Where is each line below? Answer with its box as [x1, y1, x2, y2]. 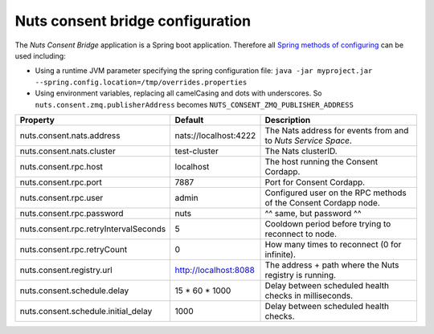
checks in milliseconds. [264, 290, 354, 301]
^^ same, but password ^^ [264, 207, 362, 218]
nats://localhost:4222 [174, 129, 256, 141]
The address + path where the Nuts [264, 259, 399, 271]
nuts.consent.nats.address [19, 129, 121, 141]
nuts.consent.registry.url [19, 264, 113, 275]
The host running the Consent [264, 156, 378, 167]
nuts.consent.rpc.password [19, 207, 124, 218]
